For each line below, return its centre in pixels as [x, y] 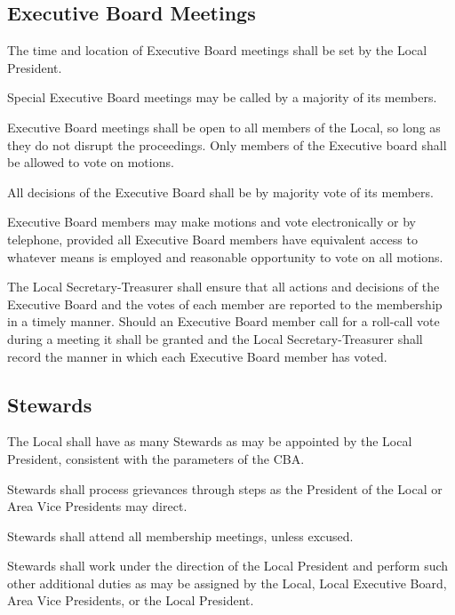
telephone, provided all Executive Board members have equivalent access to [212, 239]
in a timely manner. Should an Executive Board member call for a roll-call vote [224, 321]
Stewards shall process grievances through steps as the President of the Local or [225, 488]
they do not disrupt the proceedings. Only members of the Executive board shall [227, 144]
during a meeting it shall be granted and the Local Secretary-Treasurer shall [215, 338]
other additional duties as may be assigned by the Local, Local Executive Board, [227, 583]
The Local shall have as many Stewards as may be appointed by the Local [210, 441]
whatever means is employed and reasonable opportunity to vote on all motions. [225, 256]
